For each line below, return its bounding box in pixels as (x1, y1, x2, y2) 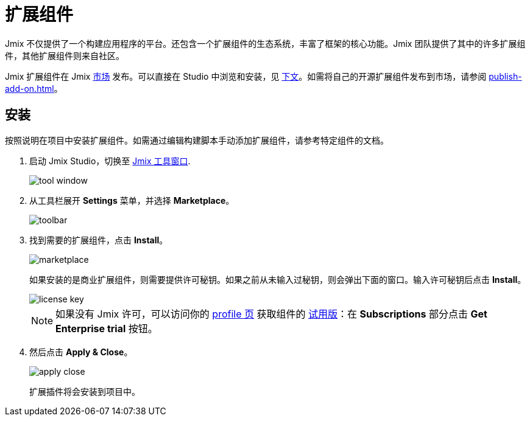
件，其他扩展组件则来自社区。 (5, 50, 124, 61)
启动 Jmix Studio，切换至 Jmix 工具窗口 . (29, 155, 191, 166)
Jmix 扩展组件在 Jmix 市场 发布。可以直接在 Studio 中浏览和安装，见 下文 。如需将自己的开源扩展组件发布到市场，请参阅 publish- (5, 71, 522, 82)
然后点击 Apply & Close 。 (29, 346, 133, 357)
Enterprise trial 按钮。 (55, 322, 158, 335)
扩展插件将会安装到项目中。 (29, 386, 140, 397)
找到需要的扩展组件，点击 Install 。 (29, 234, 168, 245)
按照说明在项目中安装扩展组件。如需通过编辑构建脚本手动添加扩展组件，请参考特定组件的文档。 (5, 134, 389, 145)
